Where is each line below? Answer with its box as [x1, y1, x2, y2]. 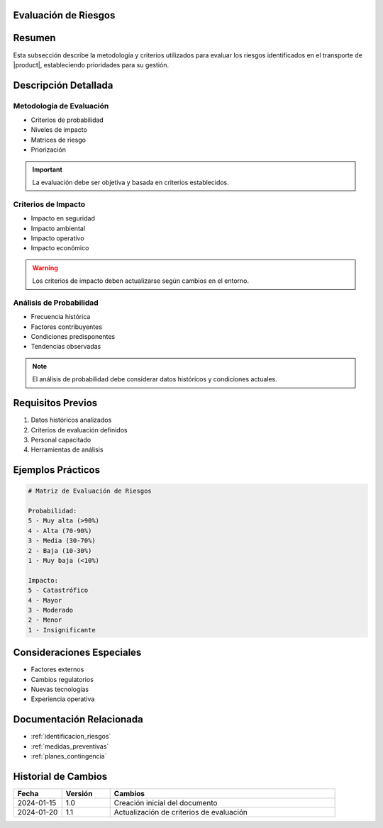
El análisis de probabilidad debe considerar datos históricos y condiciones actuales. [32, 375, 278, 384]
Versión [65, 789, 93, 799]
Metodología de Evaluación [13, 101, 109, 111]
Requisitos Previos [13, 397, 98, 409]
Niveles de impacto [30, 125, 88, 134]
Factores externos [30, 665, 84, 673]
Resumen [13, 32, 56, 44]
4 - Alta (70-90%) [28, 527, 92, 535]
